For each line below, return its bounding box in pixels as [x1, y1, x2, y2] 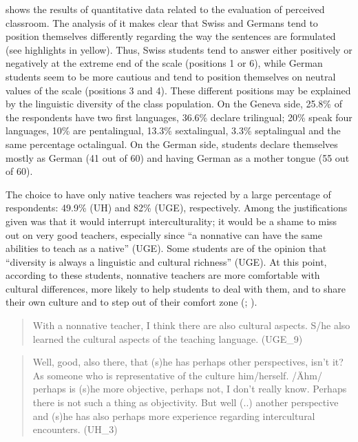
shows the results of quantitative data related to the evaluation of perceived [6, 2, 325, 16]
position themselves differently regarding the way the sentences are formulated [6, 29, 336, 43]
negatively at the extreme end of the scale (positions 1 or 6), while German [6, 56, 323, 70]
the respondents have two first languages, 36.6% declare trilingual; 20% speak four [6, 109, 352, 124]
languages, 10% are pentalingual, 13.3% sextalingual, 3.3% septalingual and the [6, 123, 341, 138]
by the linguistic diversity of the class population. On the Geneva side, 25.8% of [6, 96, 342, 111]
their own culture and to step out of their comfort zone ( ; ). [6, 295, 257, 309]
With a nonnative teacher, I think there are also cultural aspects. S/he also [32, 318, 350, 333]
